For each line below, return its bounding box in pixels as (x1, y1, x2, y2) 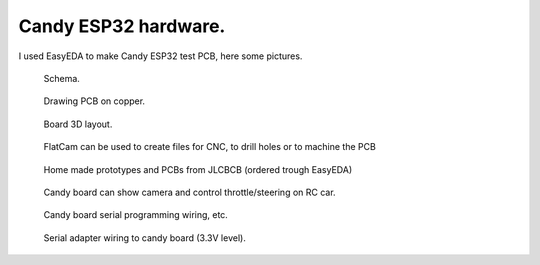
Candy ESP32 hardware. (18, 15, 226, 37)
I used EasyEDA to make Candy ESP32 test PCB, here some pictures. (18, 50, 303, 62)
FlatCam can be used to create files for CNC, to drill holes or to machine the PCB (43, 141, 377, 153)
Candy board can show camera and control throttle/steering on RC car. (43, 186, 336, 198)
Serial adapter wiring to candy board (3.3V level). (43, 231, 247, 244)
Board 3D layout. (43, 118, 113, 130)
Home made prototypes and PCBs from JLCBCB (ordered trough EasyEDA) (43, 163, 353, 175)
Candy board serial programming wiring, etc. (43, 209, 229, 221)
